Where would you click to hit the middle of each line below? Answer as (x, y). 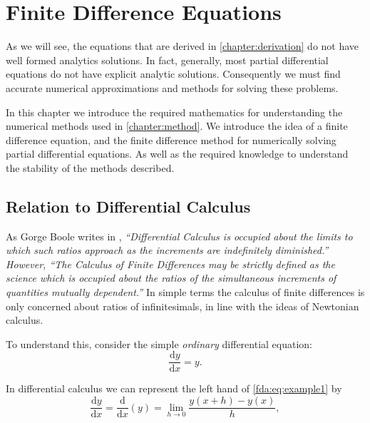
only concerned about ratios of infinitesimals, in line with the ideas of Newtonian (183, 306)
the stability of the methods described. (90, 167)
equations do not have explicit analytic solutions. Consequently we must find (173, 74)
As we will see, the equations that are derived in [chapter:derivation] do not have (183, 46)
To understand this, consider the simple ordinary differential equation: (159, 343)
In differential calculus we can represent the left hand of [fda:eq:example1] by (174, 388)
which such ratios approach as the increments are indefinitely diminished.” (167, 250)
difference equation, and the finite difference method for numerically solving (171, 139)
